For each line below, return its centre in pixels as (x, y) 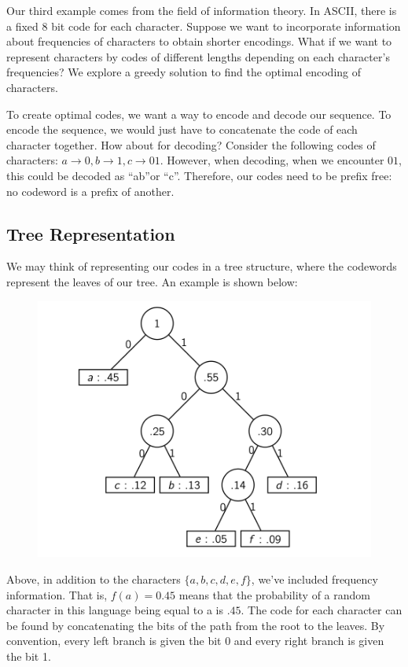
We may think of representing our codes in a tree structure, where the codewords (202, 266)
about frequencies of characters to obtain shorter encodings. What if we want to (199, 41)
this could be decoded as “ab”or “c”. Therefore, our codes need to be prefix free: (199, 175)
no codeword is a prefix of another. (90, 191)
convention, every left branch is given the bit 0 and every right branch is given (195, 641)
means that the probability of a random (274, 594)
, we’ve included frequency (314, 579)
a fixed (22, 26)
